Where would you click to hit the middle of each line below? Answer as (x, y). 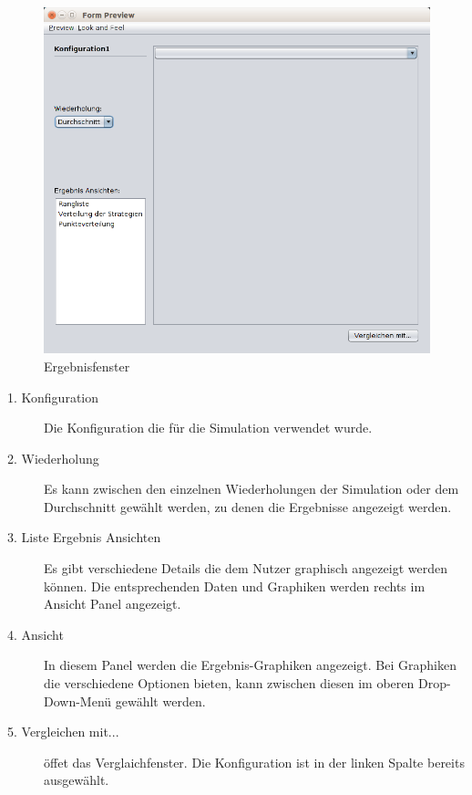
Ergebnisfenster (87, 366)
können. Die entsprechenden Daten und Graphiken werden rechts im (235, 586)
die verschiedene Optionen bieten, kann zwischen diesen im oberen (229, 683)
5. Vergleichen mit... (63, 732)
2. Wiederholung (53, 458)
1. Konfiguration (53, 397)
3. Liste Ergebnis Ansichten (84, 537)
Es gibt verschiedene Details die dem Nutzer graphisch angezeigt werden (246, 568)
